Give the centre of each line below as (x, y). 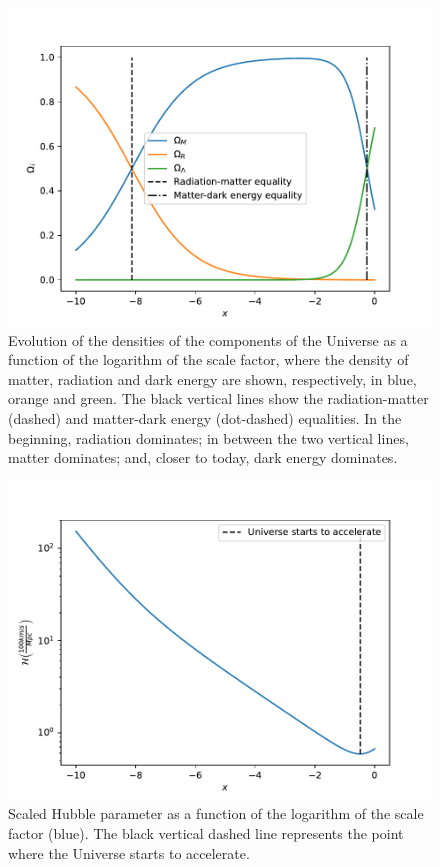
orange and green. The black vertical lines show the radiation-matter (218, 398)
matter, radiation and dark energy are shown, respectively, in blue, (212, 378)
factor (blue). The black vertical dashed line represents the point (206, 832)
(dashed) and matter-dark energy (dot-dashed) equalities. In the (205, 417)
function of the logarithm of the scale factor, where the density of (208, 359)
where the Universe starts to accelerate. (129, 852)
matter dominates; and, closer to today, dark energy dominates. (203, 457)
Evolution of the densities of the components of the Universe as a (208, 339)
